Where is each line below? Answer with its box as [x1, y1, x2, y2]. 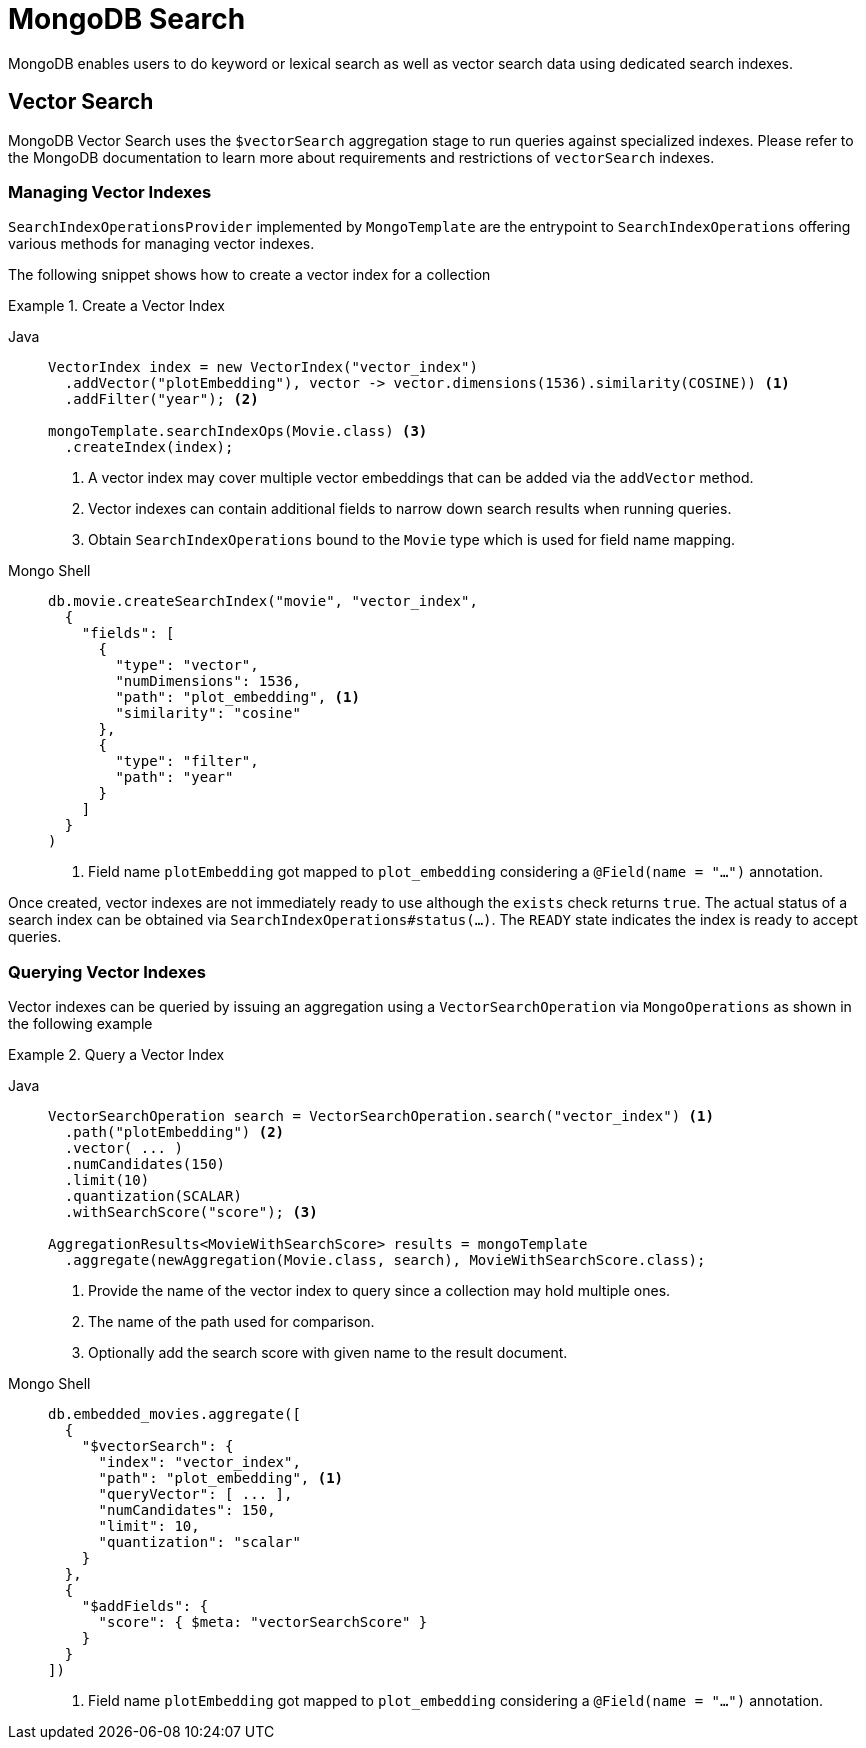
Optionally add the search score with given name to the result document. [88, 1344, 568, 1362]
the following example [8, 1015, 153, 1033]
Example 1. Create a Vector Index [8, 297, 225, 315]
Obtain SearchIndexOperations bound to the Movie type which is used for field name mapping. [88, 531, 736, 549]
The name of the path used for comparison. [88, 1313, 375, 1331]
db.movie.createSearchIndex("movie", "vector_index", [48, 593, 478, 610]
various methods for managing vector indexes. [8, 235, 315, 253]
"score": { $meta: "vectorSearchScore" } [98, 1614, 428, 1631]
